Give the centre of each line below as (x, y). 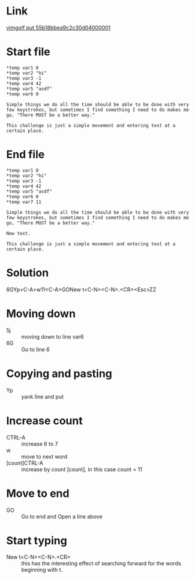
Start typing (37, 540)
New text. (19, 233)
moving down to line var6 (52, 336)
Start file (28, 52)
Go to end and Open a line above (62, 516)
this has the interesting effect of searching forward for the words (101, 563)
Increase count (44, 420)
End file (25, 155)
